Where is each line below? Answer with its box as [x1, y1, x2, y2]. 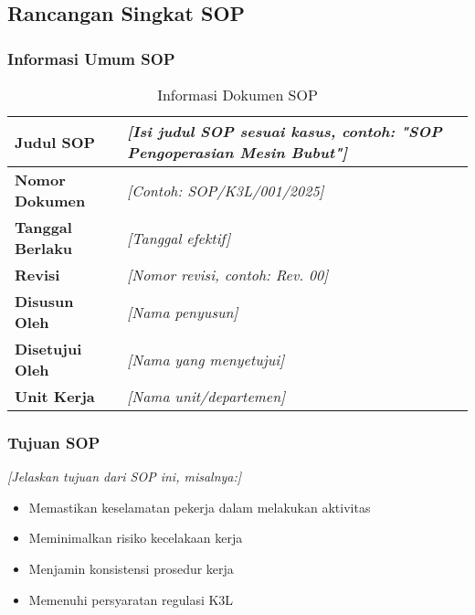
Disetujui [15, 338, 82, 359]
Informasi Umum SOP [7, 47, 175, 69]
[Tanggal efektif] [127, 227, 231, 249]
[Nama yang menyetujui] [127, 348, 285, 370]
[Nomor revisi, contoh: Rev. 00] [127, 264, 329, 285]
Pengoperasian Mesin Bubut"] [127, 142, 348, 163]
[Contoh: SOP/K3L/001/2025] [127, 179, 324, 201]
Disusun [15, 291, 74, 312]
